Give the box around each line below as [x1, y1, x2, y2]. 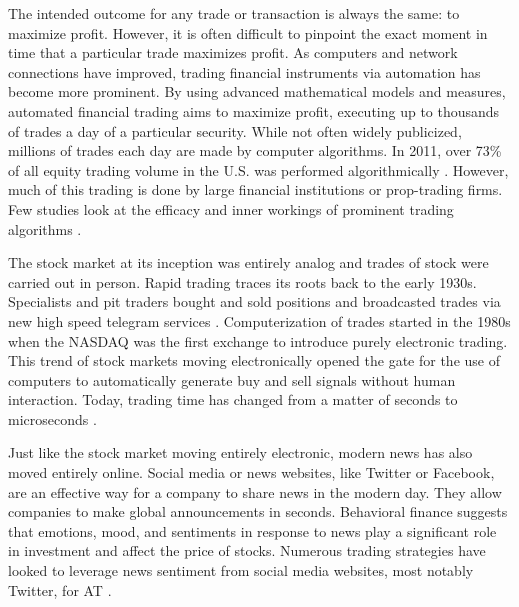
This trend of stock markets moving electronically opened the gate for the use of [8, 350, 500, 371]
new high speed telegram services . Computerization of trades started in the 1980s [8, 310, 511, 331]
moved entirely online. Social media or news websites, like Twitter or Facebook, [8, 462, 495, 483]
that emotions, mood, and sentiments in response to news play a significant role [8, 520, 497, 541]
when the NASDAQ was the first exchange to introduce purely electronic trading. [8, 330, 508, 351]
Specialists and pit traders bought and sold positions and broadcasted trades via [8, 291, 501, 312]
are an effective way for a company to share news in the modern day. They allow [8, 481, 502, 502]
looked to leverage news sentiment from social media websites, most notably [8, 560, 474, 581]
